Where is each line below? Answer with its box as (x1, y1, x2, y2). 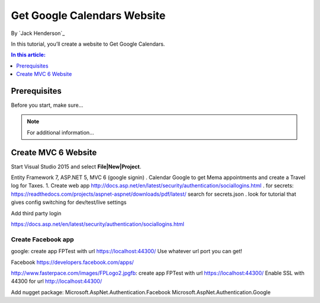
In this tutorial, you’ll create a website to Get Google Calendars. (11, 40, 165, 47)
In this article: (11, 51, 46, 59)
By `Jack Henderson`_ (11, 30, 65, 37)
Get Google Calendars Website (11, 9, 166, 22)
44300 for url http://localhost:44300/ (11, 278, 103, 285)
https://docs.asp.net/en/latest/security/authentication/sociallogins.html (11, 221, 185, 228)
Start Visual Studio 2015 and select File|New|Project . (11, 163, 142, 170)
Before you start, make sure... (11, 101, 84, 109)
